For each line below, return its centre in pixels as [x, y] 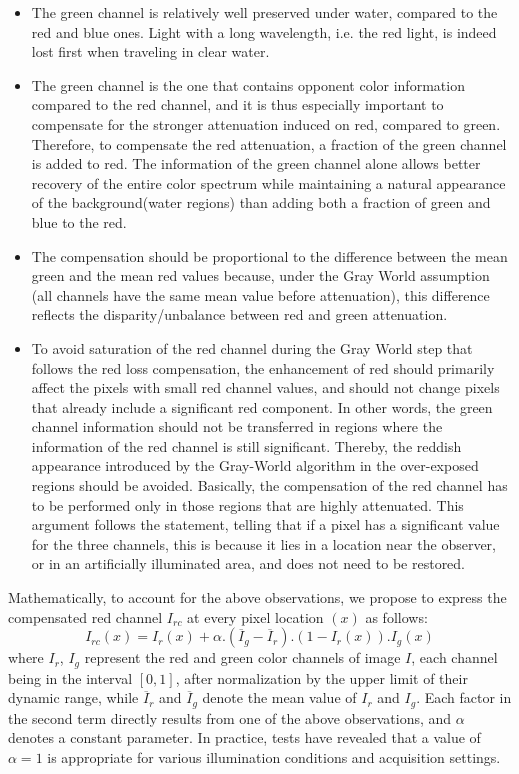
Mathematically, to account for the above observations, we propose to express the [257, 597]
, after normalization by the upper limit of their [321, 677]
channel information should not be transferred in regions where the [237, 426]
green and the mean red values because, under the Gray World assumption [260, 275]
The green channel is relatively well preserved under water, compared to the [264, 12]
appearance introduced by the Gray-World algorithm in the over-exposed [255, 465]
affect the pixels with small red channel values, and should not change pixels [265, 387]
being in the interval [70, 677]
